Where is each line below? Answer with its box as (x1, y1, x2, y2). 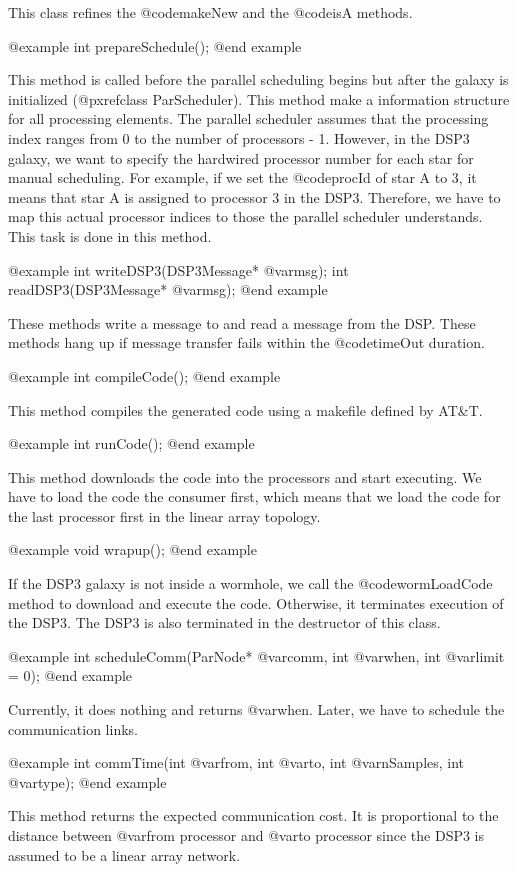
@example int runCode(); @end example (8, 433, 255, 454)
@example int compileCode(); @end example (8, 365, 281, 386)
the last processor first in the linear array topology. (8, 505, 321, 526)
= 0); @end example (8, 665, 133, 686)
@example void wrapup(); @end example (8, 539, 257, 560)
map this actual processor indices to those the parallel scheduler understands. (8, 206, 483, 227)
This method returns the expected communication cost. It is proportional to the (8, 805, 499, 826)
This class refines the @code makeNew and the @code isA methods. (8, 2, 413, 22)
